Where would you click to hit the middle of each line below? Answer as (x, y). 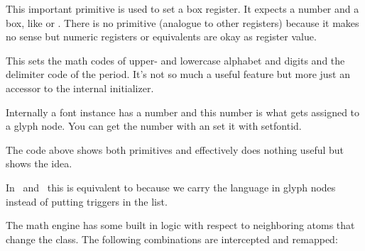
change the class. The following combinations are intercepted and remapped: (172, 239)
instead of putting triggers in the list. (87, 201)
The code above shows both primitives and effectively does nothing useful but (175, 149)
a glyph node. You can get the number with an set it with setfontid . (154, 126)
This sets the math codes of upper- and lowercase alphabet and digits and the (175, 60)
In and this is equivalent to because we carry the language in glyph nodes (171, 187)
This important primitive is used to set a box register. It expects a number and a (182, 9)
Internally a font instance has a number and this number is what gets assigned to (183, 112)
